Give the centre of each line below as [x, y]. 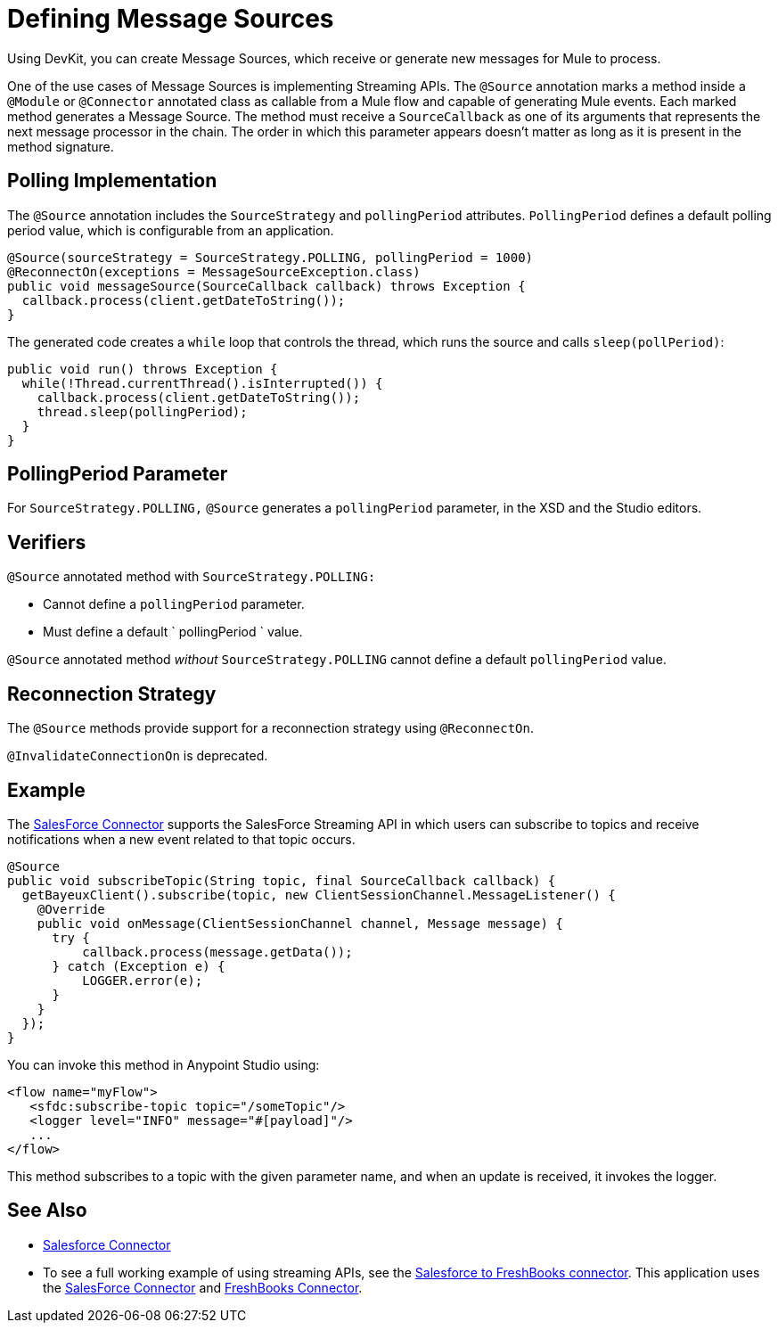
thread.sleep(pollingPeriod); [142, 411]
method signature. [61, 146]
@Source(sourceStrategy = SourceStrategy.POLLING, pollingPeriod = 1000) [270, 257]
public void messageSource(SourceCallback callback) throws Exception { [266, 286]
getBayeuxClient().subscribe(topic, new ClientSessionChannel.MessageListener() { [319, 895]
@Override [71, 909]
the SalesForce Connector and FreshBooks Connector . [203, 1287]
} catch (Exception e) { [139, 966]
